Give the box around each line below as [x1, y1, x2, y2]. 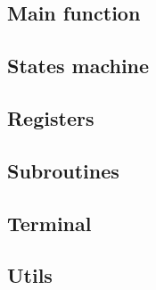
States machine [7, 52, 150, 79]
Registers [7, 104, 94, 131]
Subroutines [7, 156, 119, 184]
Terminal [7, 209, 92, 236]
